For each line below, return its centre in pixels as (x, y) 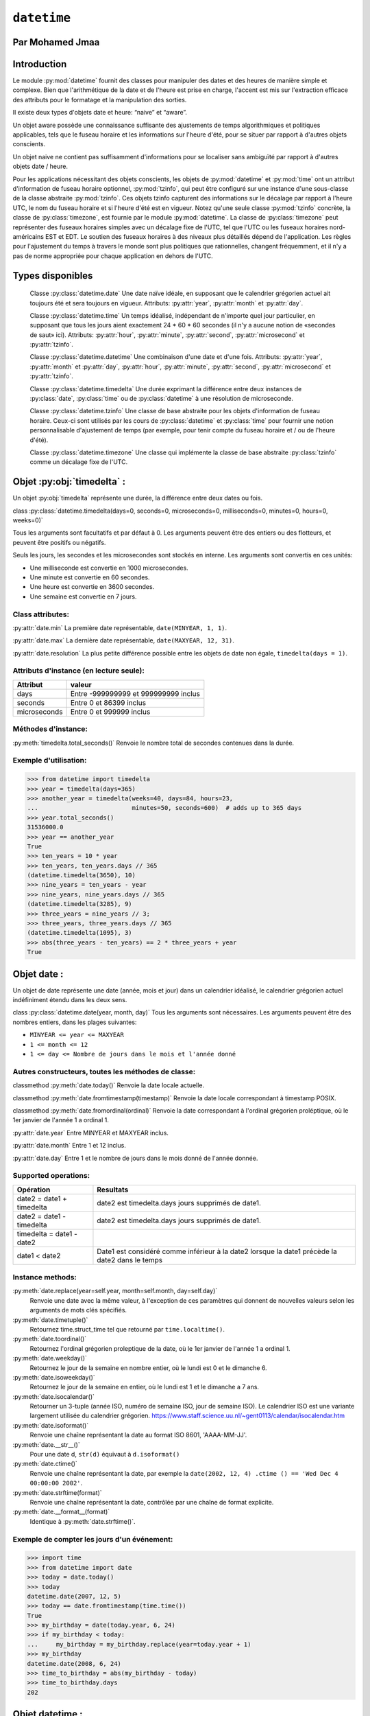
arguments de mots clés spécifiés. (78, 1310)
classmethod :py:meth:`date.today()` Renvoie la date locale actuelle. (109, 1085)
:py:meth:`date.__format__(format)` (61, 1512)
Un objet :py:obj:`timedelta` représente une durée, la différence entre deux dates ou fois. (138, 498)
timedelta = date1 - (47, 1233)
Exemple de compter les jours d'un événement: (93, 1539)
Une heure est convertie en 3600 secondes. (92, 587)
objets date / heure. (40, 166)
